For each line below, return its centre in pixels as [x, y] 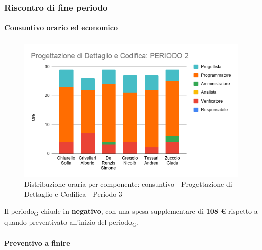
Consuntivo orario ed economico [61, 28]
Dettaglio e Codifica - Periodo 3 [73, 194]
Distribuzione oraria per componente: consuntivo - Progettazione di [128, 184]
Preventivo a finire [37, 243]
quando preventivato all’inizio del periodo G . [72, 223]
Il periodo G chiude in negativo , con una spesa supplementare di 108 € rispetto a [131, 212]
